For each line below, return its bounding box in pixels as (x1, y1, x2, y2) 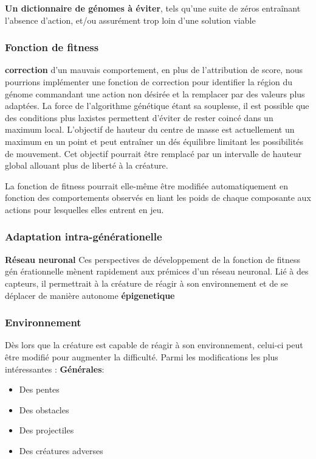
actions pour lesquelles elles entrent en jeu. (5, 203, 164, 215)
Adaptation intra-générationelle (5, 229, 162, 244)
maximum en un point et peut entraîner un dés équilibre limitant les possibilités (5, 135, 303, 147)
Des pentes (19, 383, 60, 396)
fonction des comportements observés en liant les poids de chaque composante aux (5, 191, 311, 204)
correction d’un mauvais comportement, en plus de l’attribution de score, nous (5, 63, 303, 76)
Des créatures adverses (19, 444, 103, 457)
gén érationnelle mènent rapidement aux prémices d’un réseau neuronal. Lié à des (5, 265, 309, 278)
